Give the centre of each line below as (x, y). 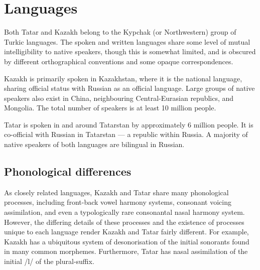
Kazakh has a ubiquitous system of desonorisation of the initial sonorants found (127, 241)
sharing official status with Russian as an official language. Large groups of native (129, 88)
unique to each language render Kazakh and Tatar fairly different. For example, (126, 232)
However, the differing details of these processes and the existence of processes (124, 222)
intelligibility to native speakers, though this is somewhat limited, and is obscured (130, 51)
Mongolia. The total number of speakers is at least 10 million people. (110, 108)
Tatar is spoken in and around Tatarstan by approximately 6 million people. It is (129, 124)
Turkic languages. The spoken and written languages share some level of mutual (127, 41)
